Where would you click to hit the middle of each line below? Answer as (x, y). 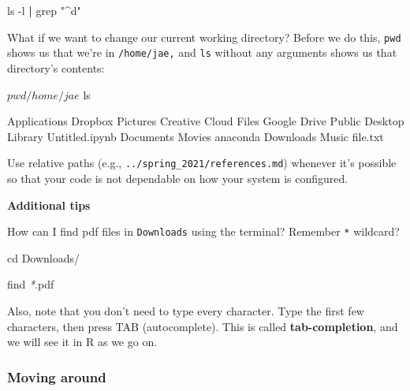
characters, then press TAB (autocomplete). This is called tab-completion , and (203, 326)
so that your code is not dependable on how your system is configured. (178, 178)
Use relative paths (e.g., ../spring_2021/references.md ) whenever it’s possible (202, 163)
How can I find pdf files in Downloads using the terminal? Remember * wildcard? (203, 231)
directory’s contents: (56, 67)
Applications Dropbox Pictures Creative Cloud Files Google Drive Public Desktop (206, 121)
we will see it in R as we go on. (82, 342)
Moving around (57, 376)
